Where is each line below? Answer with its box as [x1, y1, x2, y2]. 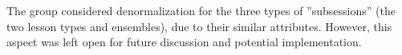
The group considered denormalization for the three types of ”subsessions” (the [6, 2, 396, 18]
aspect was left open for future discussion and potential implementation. [6, 33, 362, 50]
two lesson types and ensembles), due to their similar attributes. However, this [6, 18, 392, 34]
